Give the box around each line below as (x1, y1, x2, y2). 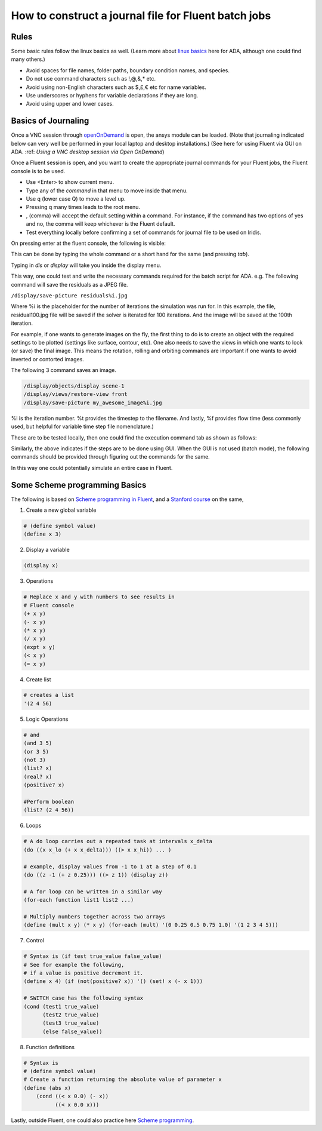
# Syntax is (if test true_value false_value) (23, 953, 162, 960)
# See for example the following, (23, 961, 125, 968)
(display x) (23, 562, 59, 569)
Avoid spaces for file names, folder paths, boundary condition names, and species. (26, 66, 230, 74)
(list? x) (23, 765, 52, 772)
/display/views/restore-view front (23, 391, 128, 398)
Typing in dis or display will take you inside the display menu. (11, 262, 162, 269)
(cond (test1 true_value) (23, 1003, 100, 1010)
